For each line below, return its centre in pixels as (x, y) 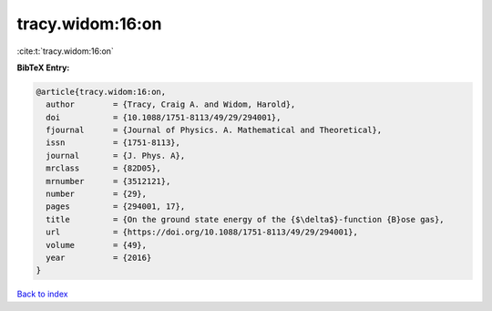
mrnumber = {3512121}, (108, 181)
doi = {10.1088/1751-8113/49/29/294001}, (164, 117)
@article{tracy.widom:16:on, (101, 92)
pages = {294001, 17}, (116, 207)
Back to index (42, 294)
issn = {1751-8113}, (113, 143)
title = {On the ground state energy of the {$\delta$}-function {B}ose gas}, (246, 219)
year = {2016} (99, 258)
